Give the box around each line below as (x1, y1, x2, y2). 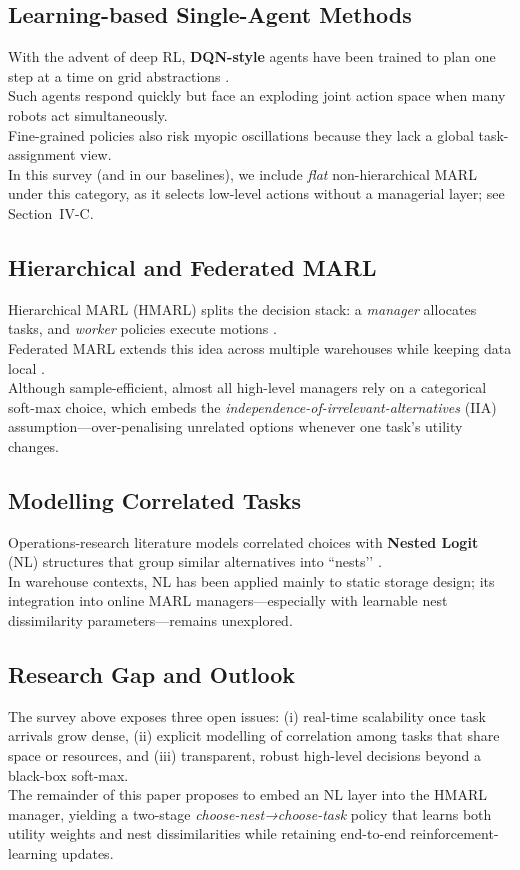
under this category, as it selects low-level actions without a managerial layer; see (8, 183, 505, 204)
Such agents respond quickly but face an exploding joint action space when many (8, 85, 506, 106)
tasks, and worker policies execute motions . (8, 318, 277, 339)
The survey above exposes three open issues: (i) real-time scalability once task (8, 705, 486, 726)
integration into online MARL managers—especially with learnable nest (8, 590, 448, 611)
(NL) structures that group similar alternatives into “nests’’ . (8, 551, 382, 572)
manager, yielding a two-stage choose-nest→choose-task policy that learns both (8, 803, 492, 824)
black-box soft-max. (8, 764, 129, 785)
